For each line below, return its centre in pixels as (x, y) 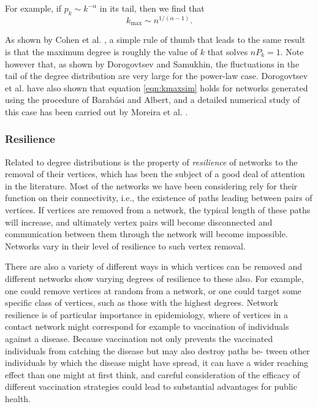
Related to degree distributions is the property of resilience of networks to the (151, 162)
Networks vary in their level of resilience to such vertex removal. (125, 245)
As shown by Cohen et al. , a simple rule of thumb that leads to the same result (155, 40)
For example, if (33, 8)
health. (18, 398)
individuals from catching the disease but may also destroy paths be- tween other (157, 350)
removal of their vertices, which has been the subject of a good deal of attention (155, 174)
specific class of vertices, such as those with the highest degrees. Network (142, 302)
